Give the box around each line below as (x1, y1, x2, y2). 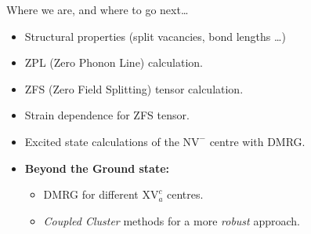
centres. (167, 186, 204, 203)
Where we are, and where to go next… (6, 2, 189, 17)
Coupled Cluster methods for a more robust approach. (43, 212, 300, 229)
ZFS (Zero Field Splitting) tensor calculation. (24, 80, 244, 97)
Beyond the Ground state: (24, 159, 170, 176)
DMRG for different (43, 186, 139, 203)
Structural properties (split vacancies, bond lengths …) (24, 27, 286, 44)
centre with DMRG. (209, 133, 306, 149)
